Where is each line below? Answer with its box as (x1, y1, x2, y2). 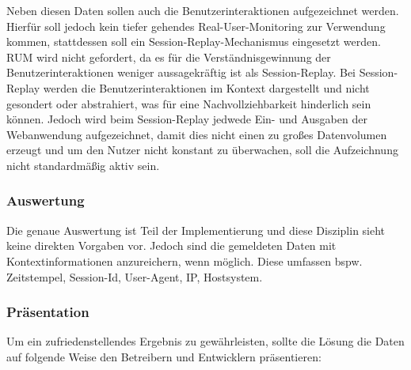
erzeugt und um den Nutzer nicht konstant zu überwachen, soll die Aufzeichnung (6, 142, 398, 158)
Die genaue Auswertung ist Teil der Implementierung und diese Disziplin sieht (6, 221, 386, 238)
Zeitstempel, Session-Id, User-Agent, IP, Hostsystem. (6, 268, 263, 285)
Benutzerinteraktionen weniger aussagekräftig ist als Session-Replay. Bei (6, 64, 356, 81)
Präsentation (6, 302, 89, 322)
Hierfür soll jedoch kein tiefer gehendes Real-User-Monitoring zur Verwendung (6, 17, 386, 34)
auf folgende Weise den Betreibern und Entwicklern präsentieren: (6, 348, 322, 364)
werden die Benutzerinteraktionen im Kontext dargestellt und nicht (43, 79, 370, 96)
